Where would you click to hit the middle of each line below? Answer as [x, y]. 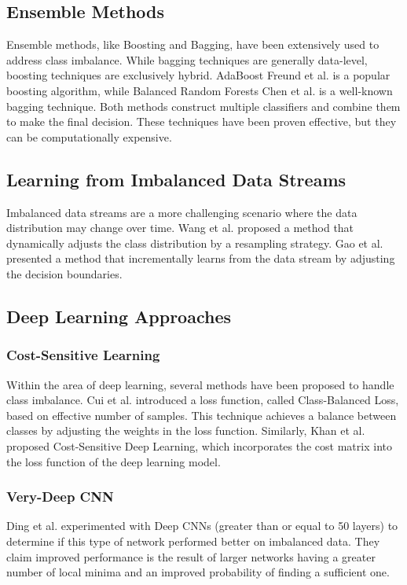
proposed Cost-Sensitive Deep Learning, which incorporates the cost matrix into [199, 445]
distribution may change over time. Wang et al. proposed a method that [180, 228]
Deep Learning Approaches [119, 316]
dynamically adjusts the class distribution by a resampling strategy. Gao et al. [195, 243]
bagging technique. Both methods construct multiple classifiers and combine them [203, 106]
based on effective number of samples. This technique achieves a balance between [202, 415]
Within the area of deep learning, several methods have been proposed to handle [200, 384]
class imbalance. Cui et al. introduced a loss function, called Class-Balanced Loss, [203, 400]
